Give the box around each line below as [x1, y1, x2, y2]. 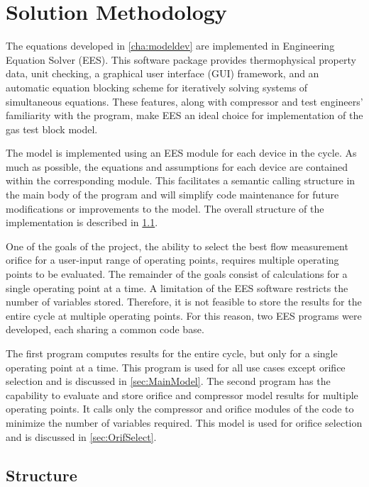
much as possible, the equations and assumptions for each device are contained [6, 159, 348, 174]
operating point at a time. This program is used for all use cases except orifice [6, 359, 346, 374]
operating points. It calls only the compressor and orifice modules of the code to [6, 401, 354, 416]
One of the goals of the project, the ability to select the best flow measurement [6, 238, 348, 253]
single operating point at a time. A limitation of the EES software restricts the [6, 280, 348, 295]
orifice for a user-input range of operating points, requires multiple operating [6, 252, 339, 267]
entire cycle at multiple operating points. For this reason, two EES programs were [6, 308, 362, 323]
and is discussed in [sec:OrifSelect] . [6, 429, 157, 444]
